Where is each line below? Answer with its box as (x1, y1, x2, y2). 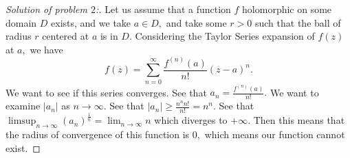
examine (6, 98, 41, 113)
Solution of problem (6, 2, 87, 16)
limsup (8, 116, 36, 127)
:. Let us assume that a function (96, 2, 231, 16)
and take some (166, 15, 227, 29)
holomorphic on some (242, 2, 332, 16)
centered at (42, 29, 89, 43)
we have (30, 42, 63, 56)
